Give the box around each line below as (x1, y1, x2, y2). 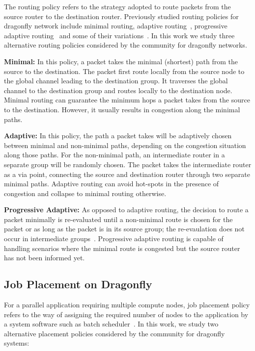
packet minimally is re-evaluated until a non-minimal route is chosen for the (4, 214, 233, 224)
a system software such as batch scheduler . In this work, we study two (4, 319, 219, 329)
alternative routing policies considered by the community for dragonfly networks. (4, 40, 247, 50)
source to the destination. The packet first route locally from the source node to (4, 66, 245, 76)
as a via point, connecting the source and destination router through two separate (4, 169, 251, 179)
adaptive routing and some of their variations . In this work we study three (4, 30, 235, 40)
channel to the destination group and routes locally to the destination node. (4, 85, 232, 95)
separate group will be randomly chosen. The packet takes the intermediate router (4, 159, 252, 169)
